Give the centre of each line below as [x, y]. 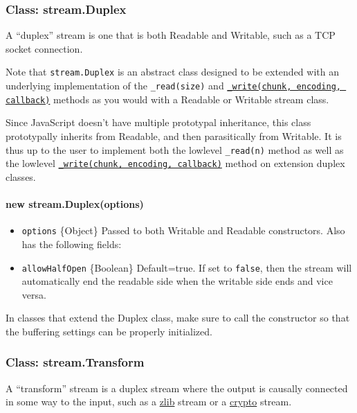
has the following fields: [72, 244]
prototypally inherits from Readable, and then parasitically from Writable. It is [174, 135]
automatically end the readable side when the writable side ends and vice [177, 281]
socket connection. [44, 48]
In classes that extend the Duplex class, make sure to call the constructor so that [178, 318]
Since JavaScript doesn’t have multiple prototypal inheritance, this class [158, 122]
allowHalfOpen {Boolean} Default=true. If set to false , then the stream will [187, 267]
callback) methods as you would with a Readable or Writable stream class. [167, 99]
